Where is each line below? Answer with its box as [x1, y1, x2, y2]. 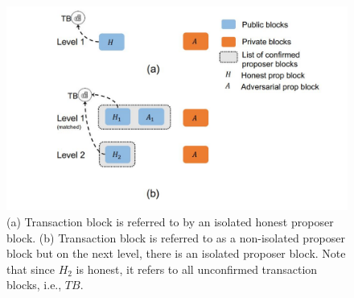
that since [6, 260, 55, 277]
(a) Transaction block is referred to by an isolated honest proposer [6, 213, 334, 230]
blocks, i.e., [6, 276, 62, 293]
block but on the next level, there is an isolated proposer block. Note [6, 245, 346, 262]
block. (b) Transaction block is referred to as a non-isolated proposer [6, 229, 346, 246]
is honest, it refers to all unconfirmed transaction [76, 260, 318, 277]
